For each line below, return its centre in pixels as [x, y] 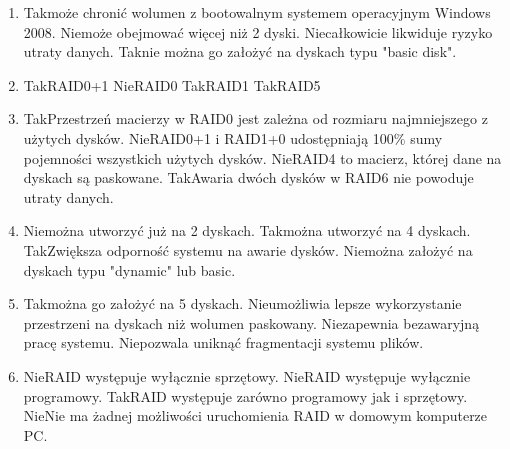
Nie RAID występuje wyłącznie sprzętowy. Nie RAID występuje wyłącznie [247, 375]
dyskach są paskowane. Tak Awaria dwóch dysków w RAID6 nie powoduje [248, 177]
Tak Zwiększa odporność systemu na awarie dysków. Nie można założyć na [248, 249]
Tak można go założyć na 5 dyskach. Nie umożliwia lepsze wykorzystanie [242, 303]
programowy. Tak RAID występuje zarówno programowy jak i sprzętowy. [245, 395]
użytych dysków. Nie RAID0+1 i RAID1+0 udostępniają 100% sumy [233, 137]
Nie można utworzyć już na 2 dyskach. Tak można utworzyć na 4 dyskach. [247, 230]
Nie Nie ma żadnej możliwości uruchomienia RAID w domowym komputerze [255, 415]
